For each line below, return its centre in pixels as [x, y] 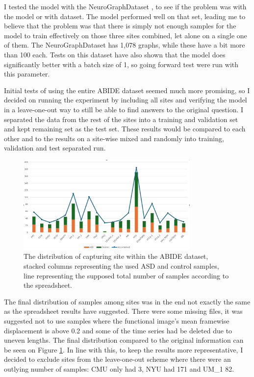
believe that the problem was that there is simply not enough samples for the [120, 26]
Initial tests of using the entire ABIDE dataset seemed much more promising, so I [127, 90]
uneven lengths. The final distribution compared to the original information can [124, 340]
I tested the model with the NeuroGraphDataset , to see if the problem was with [125, 6]
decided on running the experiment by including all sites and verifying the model [126, 100]
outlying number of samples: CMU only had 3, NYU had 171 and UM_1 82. [119, 369]
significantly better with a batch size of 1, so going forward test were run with [121, 64]
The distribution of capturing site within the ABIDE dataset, [116, 256]
